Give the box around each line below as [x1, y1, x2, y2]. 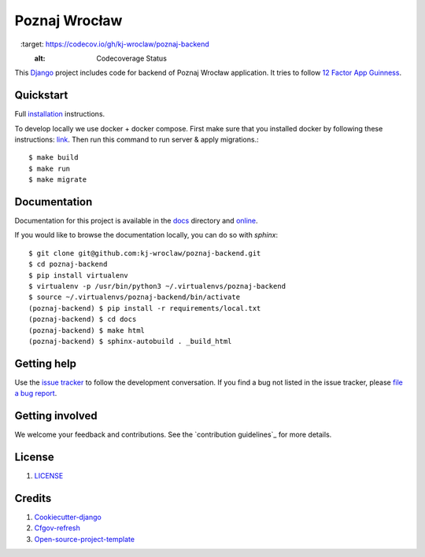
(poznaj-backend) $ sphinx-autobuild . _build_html [28, 337, 232, 345]
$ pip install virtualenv [28, 271, 129, 279]
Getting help [14, 356, 76, 370]
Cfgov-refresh [34, 523, 80, 533]
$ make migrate [28, 175, 87, 184]
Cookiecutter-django [34, 512, 102, 522]
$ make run [28, 164, 71, 173]
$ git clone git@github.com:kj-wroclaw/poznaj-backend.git [28, 249, 261, 257]
